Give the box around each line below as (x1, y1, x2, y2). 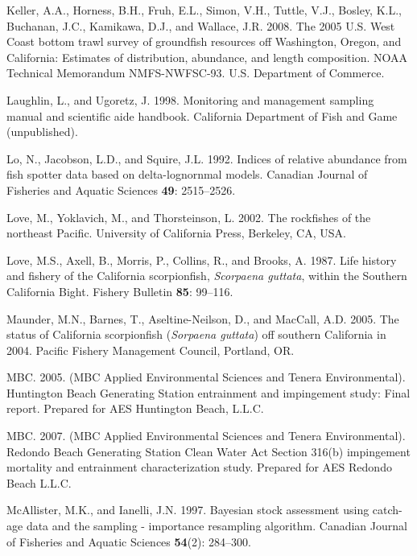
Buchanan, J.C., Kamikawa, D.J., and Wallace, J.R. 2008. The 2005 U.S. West (6, 17, 395, 34)
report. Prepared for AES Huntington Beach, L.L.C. (6, 400, 264, 417)
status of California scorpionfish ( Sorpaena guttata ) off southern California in (6, 326, 386, 343)
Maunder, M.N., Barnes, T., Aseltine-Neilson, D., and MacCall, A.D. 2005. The (6, 310, 399, 327)
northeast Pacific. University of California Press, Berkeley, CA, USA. (6, 224, 346, 241)
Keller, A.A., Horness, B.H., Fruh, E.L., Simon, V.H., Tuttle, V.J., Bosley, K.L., (6, 2, 402, 18)
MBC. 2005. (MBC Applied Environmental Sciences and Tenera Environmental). (6, 369, 406, 385)
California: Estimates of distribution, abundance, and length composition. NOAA (6, 48, 408, 65)
